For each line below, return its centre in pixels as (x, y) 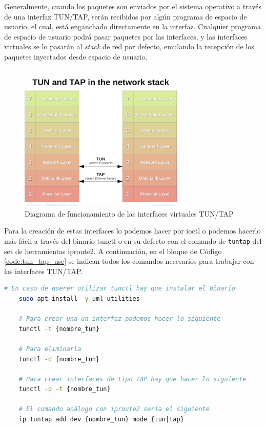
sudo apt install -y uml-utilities (79, 298)
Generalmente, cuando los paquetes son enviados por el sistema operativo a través (133, 6)
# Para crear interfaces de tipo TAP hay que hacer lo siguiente (132, 379)
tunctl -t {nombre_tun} (59, 329)
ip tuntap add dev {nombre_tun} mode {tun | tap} (101, 420)
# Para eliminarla (50, 349)
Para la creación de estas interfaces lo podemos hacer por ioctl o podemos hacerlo (132, 231)
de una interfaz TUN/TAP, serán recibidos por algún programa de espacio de (126, 16)
